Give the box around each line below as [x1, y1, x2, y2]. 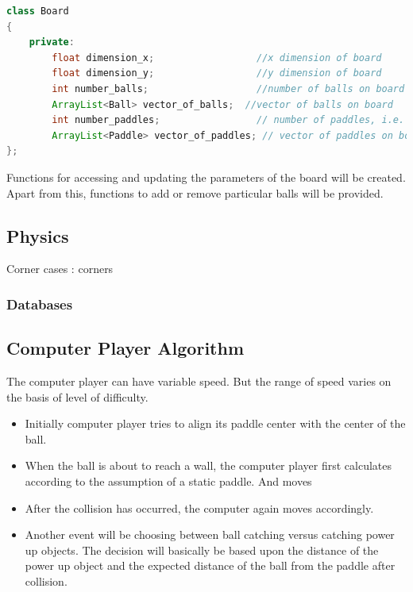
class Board [6, 6, 69, 17]
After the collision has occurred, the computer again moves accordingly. [25, 499, 374, 516]
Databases [6, 294, 73, 313]
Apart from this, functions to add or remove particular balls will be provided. [6, 184, 384, 201]
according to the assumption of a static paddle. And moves [25, 472, 312, 489]
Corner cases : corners [6, 260, 114, 277]
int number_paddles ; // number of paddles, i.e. [52, 114, 405, 126]
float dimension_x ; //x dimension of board [52, 52, 382, 63]
